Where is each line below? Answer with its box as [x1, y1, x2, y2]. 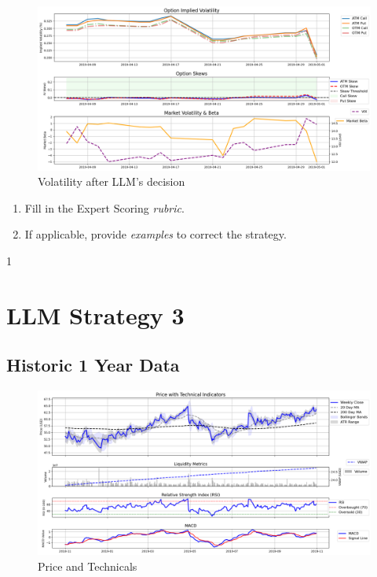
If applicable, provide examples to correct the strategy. [24, 226, 287, 242]
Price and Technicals [38, 557, 137, 574]
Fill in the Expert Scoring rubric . [24, 199, 185, 216]
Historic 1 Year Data [6, 353, 180, 377]
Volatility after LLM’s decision [38, 173, 185, 190]
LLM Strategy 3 [6, 298, 185, 331]
